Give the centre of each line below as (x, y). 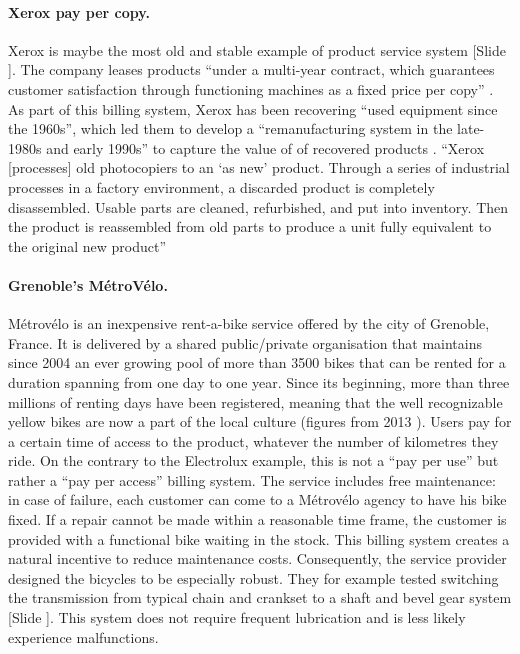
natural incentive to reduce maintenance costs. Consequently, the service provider (257, 558)
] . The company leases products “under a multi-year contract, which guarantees (251, 69)
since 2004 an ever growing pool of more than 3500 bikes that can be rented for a (257, 362)
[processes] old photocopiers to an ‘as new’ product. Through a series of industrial (259, 167)
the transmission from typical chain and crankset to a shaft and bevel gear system (260, 597)
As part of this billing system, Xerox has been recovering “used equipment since (253, 108)
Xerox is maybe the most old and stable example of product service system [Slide (257, 49)
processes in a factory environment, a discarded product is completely (221, 186)
